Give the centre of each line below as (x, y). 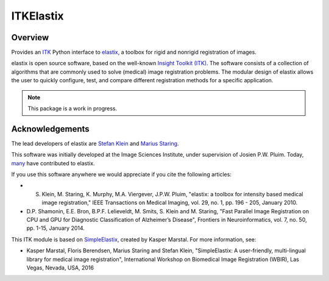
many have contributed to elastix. (53, 163)
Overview (30, 37)
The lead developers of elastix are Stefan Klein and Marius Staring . (95, 143)
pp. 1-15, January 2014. (56, 228)
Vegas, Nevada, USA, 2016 (60, 268)
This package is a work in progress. (73, 108)
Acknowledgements (50, 129)
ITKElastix (37, 16)
